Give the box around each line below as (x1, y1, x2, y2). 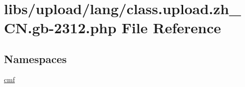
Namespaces (4, 51, 67, 66)
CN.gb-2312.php (4, 18, 117, 38)
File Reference (121, 18, 221, 38)
